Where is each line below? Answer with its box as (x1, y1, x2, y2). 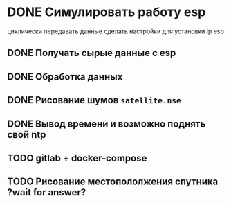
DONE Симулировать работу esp (7, 4, 206, 20)
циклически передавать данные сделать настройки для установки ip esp (7, 27, 225, 35)
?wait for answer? (7, 186, 86, 198)
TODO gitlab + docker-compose (7, 152, 147, 164)
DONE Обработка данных (7, 71, 123, 82)
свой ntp (7, 129, 46, 141)
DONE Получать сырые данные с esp (7, 47, 176, 59)
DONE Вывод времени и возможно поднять (7, 118, 206, 130)
